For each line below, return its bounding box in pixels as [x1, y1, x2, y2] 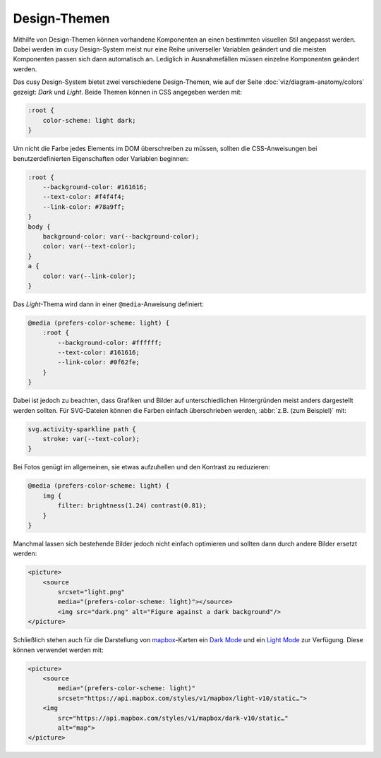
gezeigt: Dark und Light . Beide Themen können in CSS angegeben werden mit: [13, 88, 243, 96]
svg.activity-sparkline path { [28, 425, 137, 433]
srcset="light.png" [57, 588, 125, 596]
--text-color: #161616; [57, 349, 140, 356]
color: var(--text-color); [42, 242, 137, 251]
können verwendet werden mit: [13, 646, 104, 654]
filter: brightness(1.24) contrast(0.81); [57, 502, 207, 510]
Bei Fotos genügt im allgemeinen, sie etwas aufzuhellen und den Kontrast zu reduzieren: [13, 463, 271, 471]
